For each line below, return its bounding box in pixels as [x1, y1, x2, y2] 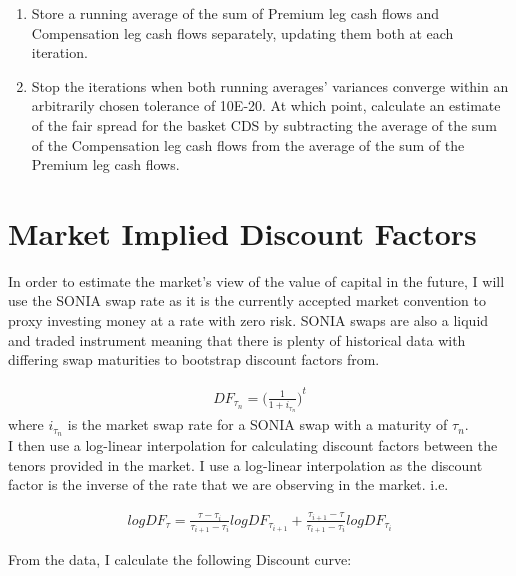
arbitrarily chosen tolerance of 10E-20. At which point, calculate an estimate [31, 95, 501, 116]
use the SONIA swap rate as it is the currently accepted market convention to [8, 290, 486, 311]
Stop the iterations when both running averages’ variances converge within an [31, 75, 509, 96]
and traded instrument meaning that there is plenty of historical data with [8, 329, 466, 350]
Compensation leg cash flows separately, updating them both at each [31, 22, 454, 43]
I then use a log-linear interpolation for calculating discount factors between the [8, 435, 498, 456]
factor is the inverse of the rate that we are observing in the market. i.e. [8, 474, 449, 495]
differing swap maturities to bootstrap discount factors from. [8, 349, 380, 370]
